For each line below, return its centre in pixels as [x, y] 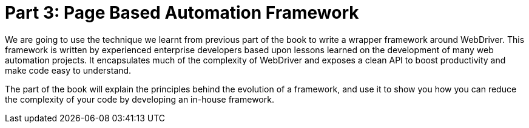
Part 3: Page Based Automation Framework [182, 13]
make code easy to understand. [68, 70]
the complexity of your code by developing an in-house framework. [140, 99]
